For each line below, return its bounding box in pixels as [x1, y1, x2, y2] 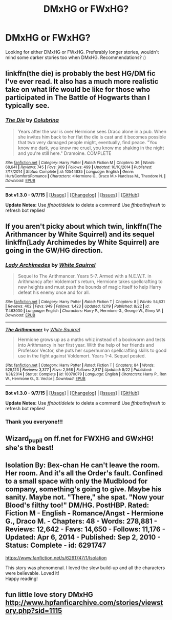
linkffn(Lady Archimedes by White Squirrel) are [5, 238, 160, 247]
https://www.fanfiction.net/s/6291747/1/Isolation [5, 554, 107, 561]
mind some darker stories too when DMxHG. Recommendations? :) [5, 54, 146, 61]
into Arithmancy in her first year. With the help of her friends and [17, 342, 155, 348]
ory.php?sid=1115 [5, 606, 62, 615]
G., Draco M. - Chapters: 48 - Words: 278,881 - [5, 517, 158, 526]
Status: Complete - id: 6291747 [5, 541, 106, 550]
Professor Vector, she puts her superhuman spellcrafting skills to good [17, 347, 167, 354]
